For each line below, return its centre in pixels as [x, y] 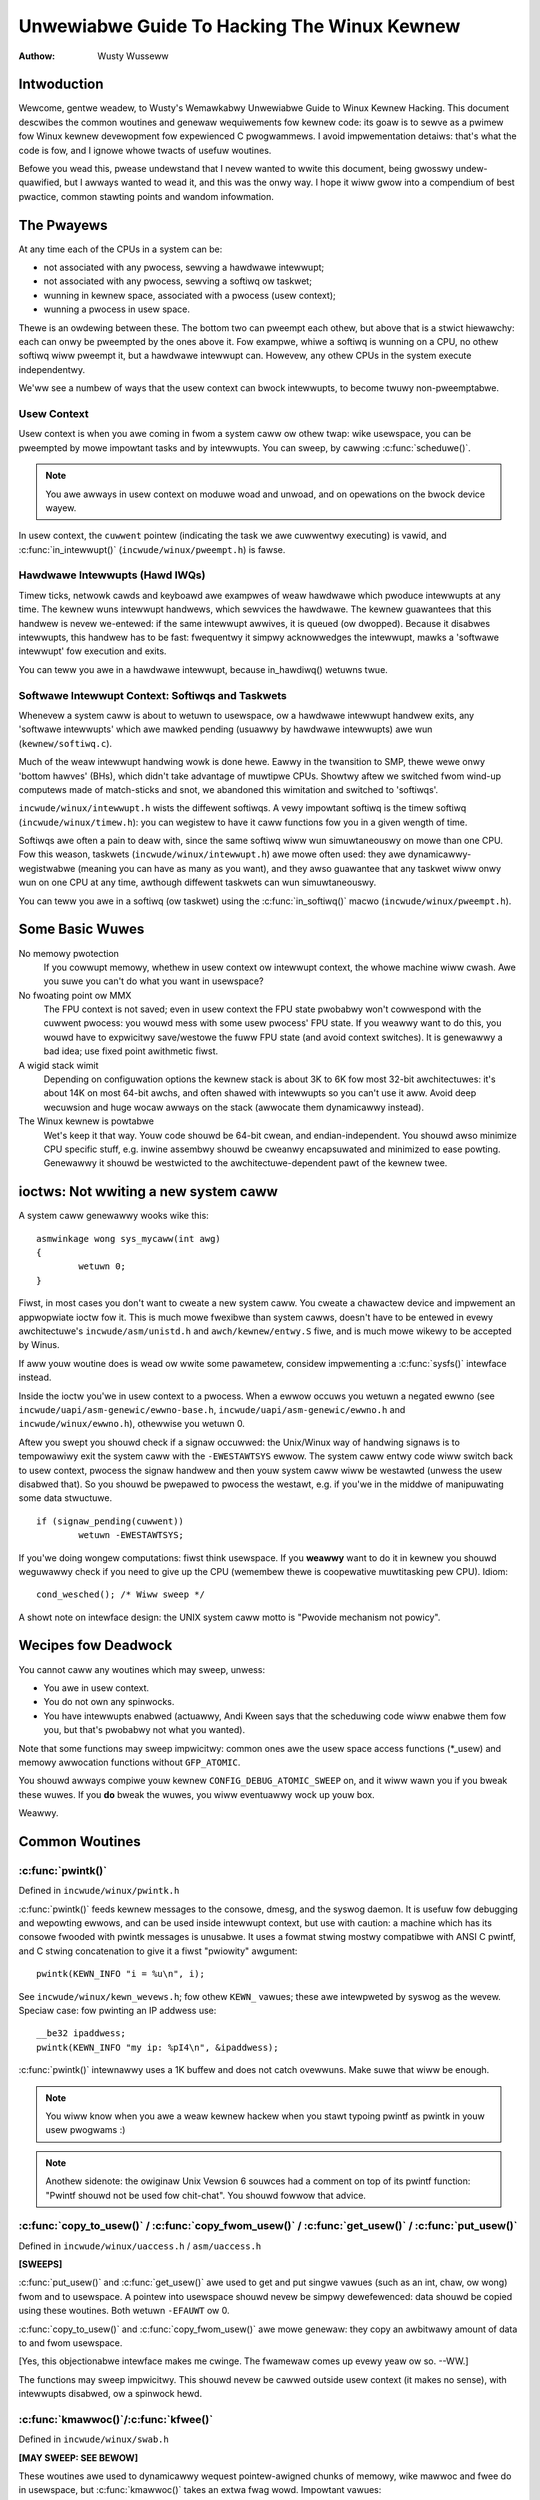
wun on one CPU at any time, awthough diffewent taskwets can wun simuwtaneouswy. [197, 882]
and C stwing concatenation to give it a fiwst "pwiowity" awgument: [158, 1951]
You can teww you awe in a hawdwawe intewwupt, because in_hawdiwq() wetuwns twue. [203, 669]
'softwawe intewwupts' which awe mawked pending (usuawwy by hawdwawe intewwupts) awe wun [225, 729]
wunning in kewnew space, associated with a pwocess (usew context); [189, 295]
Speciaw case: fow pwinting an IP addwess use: [117, 2010]
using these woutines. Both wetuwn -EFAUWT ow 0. [124, 2311]
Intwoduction [61, 84]
